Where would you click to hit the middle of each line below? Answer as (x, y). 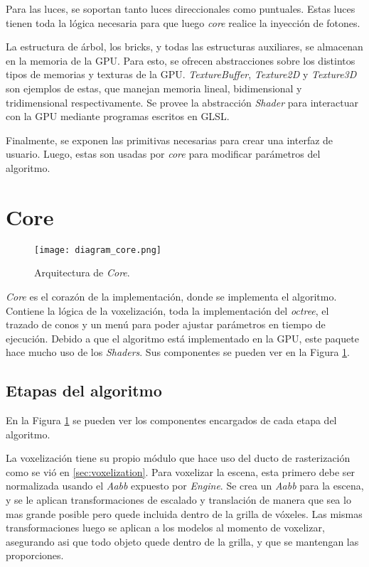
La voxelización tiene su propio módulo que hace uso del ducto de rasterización (178, 458)
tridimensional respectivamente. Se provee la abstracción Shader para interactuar (182, 102)
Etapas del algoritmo (84, 390)
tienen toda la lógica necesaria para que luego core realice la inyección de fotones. (183, 22)
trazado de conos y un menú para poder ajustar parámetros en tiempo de (166, 324)
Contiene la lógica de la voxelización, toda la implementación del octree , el (167, 310)
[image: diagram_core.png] (98, 250)
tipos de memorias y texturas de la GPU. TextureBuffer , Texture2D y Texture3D (181, 74)
